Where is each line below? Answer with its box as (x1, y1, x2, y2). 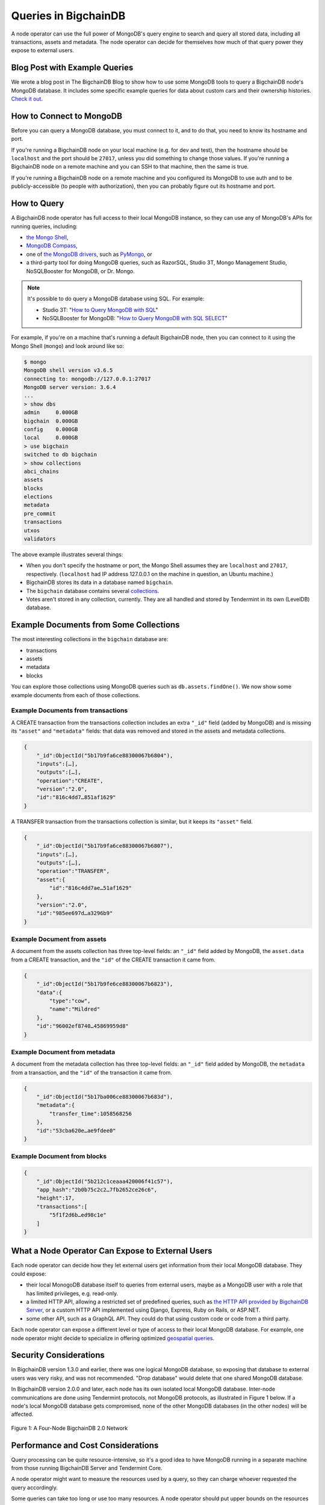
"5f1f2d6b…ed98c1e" (49, 1212, 107, 1218)
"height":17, (36, 1195, 75, 1202)
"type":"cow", (49, 998, 91, 1005)
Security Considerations (11, 1350, 105, 1361)
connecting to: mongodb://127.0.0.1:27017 (23, 375, 151, 382)
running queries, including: (11, 223, 78, 230)
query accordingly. (11, 1484, 58, 1491)
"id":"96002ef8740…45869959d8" (36, 1023, 129, 1029)
